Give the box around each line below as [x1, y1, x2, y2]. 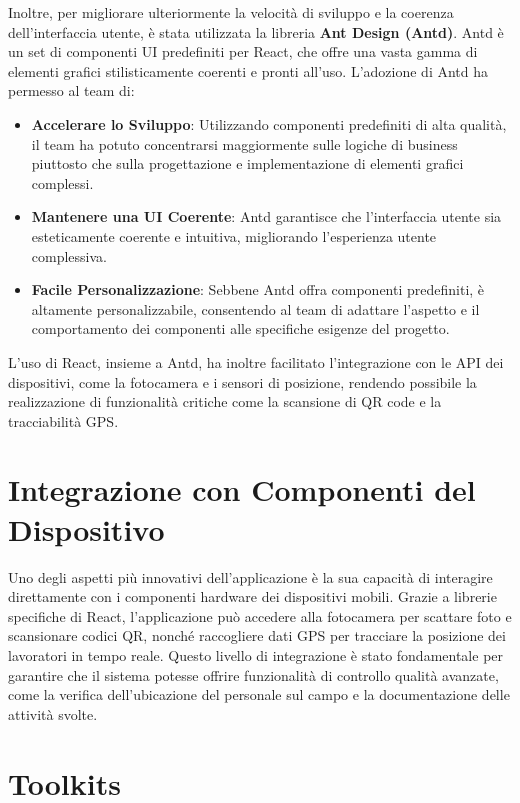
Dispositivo [8, 508, 165, 549]
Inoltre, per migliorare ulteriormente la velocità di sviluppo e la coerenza [8, 2, 454, 22]
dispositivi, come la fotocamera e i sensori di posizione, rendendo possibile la [8, 371, 477, 392]
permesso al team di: [8, 80, 135, 101]
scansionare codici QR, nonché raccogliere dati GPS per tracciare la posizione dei [8, 625, 506, 646]
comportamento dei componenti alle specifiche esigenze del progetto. [31, 318, 450, 339]
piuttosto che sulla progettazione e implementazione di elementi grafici [31, 153, 464, 174]
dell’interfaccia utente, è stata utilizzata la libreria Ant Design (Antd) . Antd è [8, 21, 504, 42]
